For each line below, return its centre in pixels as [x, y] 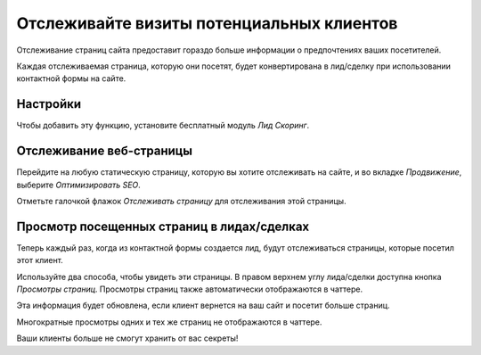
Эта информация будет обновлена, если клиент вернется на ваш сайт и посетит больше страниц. [204, 305]
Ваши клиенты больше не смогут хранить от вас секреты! [127, 338]
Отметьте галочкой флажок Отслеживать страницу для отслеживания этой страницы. [181, 201]
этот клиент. [40, 260]
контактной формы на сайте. [71, 78]
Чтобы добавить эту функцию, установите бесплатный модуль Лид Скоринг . [163, 126]
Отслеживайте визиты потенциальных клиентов [207, 23]
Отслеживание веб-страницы [105, 151]
